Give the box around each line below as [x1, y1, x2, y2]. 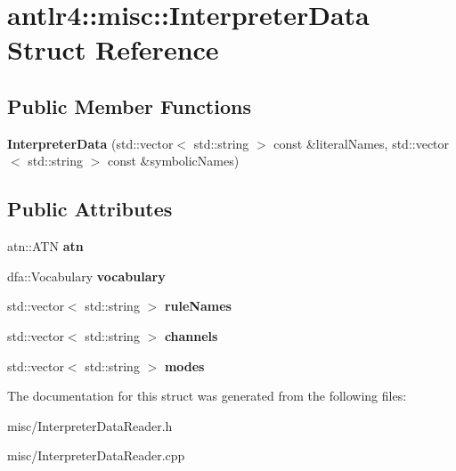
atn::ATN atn [7, 237, 84, 256]
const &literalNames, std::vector [273, 134, 450, 152]
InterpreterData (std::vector [7, 134, 174, 152]
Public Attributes [7, 195, 173, 223]
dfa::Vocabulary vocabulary [7, 266, 166, 285]
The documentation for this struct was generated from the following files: [7, 386, 407, 405]
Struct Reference [7, 31, 219, 68]
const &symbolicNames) [107, 151, 240, 170]
